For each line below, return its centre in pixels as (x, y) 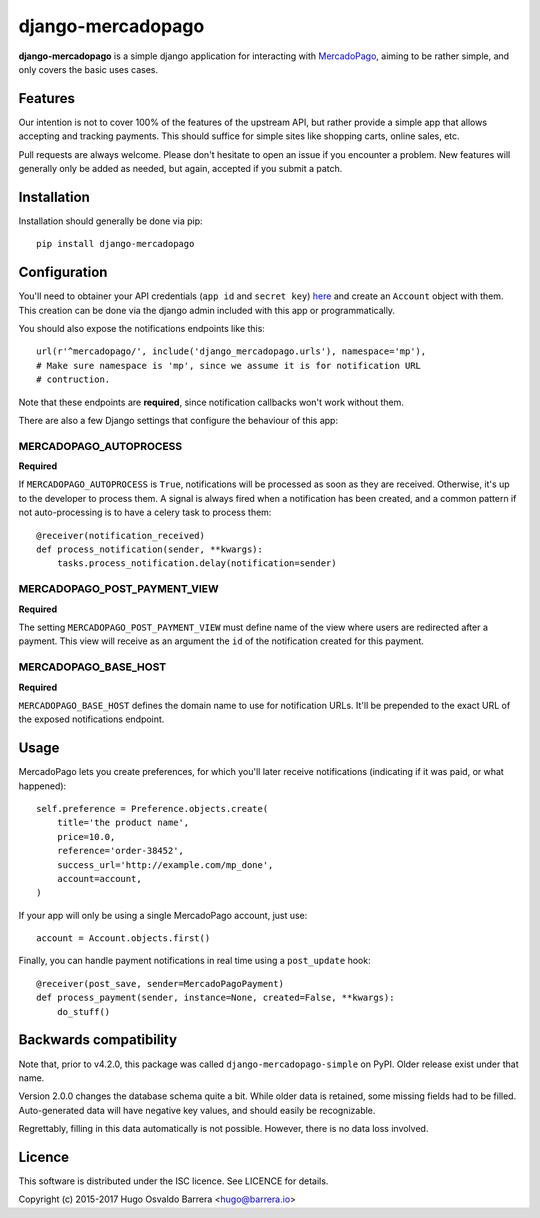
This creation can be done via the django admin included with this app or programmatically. (206, 310)
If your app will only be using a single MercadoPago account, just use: (163, 915)
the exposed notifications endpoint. (91, 719)
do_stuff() (83, 1011)
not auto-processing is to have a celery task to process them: (145, 512)
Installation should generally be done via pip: (110, 221)
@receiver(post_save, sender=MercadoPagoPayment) (160, 983)
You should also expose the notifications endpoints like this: (141, 328)
